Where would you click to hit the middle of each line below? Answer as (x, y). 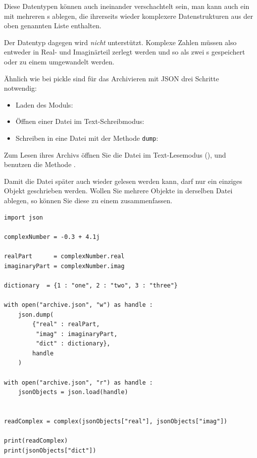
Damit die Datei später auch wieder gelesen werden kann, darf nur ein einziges (123, 181)
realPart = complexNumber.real (64, 256)
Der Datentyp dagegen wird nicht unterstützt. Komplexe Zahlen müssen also (120, 42)
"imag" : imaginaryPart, (77, 334)
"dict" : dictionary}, (73, 344)
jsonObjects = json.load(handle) (73, 392)
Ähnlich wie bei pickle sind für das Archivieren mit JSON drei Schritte (112, 78)
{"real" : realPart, (66, 324)
